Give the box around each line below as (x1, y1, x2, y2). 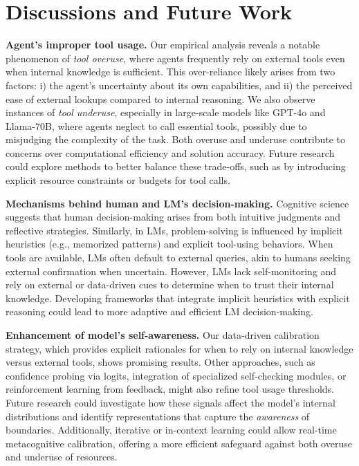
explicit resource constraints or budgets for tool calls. (6, 173, 230, 187)
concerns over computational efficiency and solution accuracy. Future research (6, 145, 335, 160)
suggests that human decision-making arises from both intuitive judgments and (6, 209, 341, 224)
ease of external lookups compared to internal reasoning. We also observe (6, 91, 315, 106)
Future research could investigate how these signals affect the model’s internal (6, 395, 335, 409)
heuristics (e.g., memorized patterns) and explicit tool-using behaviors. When (6, 236, 333, 251)
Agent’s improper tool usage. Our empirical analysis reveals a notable (6, 37, 320, 52)
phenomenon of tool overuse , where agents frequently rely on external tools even (6, 50, 345, 65)
